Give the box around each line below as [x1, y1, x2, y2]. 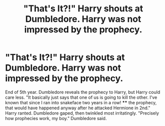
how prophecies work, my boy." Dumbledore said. [5, 115, 107, 121]
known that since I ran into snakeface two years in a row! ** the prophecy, [5, 99, 157, 105]
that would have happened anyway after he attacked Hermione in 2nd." [5, 105, 151, 111]
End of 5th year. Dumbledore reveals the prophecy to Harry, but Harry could [5, 89, 161, 95]
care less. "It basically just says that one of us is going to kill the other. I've [5, 94, 158, 100]
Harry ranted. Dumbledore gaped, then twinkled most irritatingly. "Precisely [5, 110, 160, 116]
